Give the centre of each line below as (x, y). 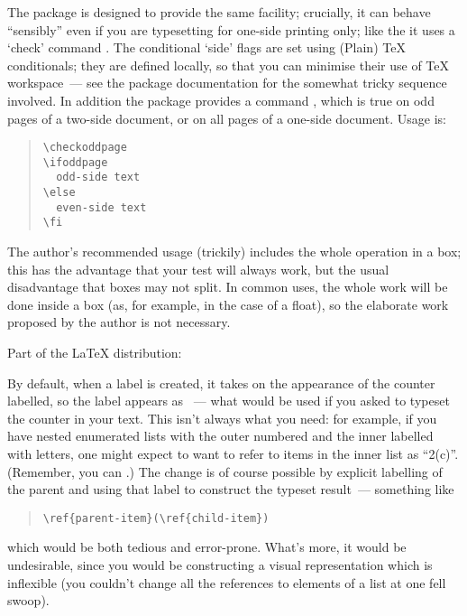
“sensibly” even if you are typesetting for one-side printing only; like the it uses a (231, 29)
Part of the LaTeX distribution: (95, 353)
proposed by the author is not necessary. (119, 322)
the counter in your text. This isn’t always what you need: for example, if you (222, 418)
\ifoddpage (75, 162)
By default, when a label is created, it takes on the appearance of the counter (221, 383)
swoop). (28, 600)
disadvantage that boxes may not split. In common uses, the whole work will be (228, 287)
